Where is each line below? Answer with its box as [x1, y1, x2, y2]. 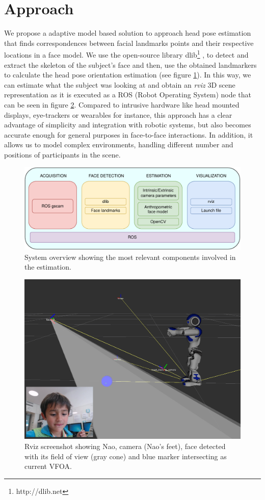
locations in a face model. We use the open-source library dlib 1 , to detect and [4, 48, 249, 60]
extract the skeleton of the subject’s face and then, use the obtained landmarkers [4, 59, 257, 70]
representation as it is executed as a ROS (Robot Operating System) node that [4, 89, 252, 100]
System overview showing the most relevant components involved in [24, 251, 236, 262]
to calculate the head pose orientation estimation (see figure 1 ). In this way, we [4, 69, 251, 80]
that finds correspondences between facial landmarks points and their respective [4, 37, 254, 48]
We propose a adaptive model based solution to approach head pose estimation [4, 28, 251, 38]
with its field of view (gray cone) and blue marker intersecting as [24, 451, 227, 461]
